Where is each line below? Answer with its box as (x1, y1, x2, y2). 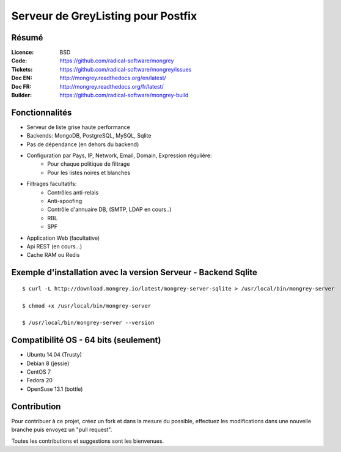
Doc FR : (11, 83, 32, 90)
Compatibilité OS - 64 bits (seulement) (11, 335, 161, 346)
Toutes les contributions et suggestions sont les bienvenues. (11, 437, 164, 445)
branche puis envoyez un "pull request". (11, 426, 112, 434)
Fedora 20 (26, 377, 53, 384)
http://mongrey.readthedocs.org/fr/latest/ (59, 83, 164, 90)
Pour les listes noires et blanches (47, 169, 131, 176)
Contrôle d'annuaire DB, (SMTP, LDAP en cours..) (47, 206, 172, 213)
